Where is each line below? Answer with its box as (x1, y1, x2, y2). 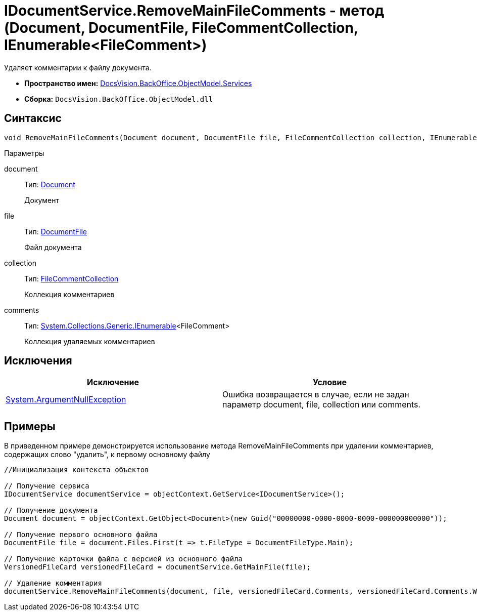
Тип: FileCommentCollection (24, 274, 119, 283)
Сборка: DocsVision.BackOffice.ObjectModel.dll (24, 94, 213, 103)
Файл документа (24, 242, 82, 252)
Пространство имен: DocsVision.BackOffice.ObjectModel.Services (24, 78, 252, 88)
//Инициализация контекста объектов (4, 466, 149, 474)
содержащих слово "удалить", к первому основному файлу (4, 450, 210, 459)
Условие (313, 377, 347, 388)
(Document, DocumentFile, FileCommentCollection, (4, 19, 358, 36)
